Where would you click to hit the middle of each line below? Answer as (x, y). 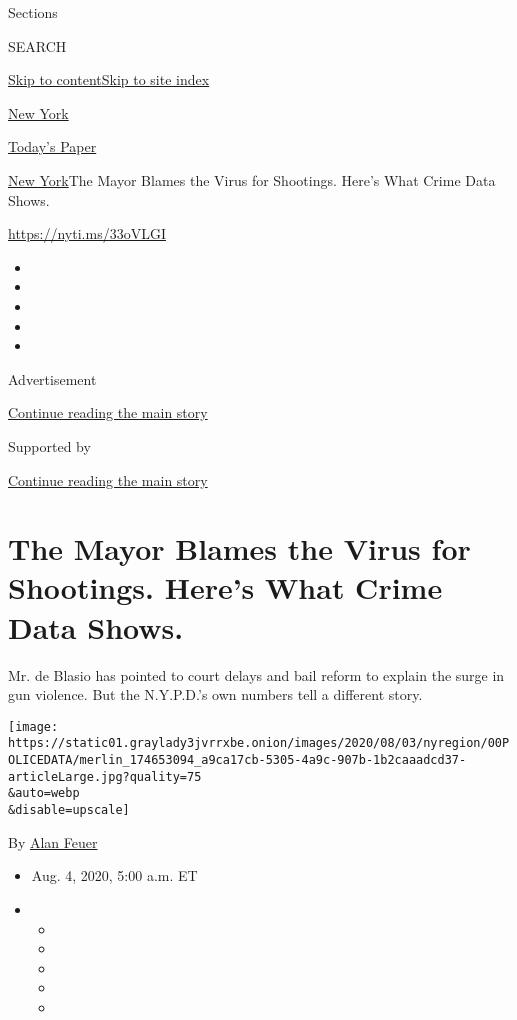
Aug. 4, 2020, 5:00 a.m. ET (114, 875)
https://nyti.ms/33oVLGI (87, 233)
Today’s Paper (52, 146)
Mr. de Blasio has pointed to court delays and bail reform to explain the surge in (256, 674)
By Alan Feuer (53, 841)
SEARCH (37, 45)
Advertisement (52, 378)
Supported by (49, 445)
